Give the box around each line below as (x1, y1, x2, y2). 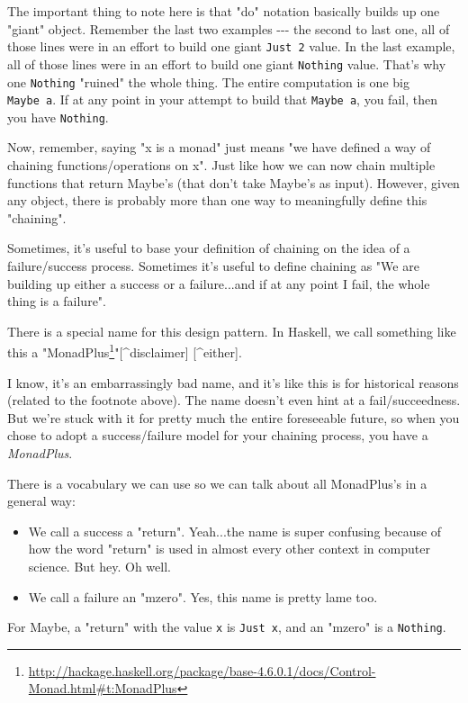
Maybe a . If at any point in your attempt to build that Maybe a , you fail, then (7, 90, 437, 109)
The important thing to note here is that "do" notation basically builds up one (7, 2, 440, 20)
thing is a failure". (7, 292, 106, 311)
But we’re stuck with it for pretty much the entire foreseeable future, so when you (7, 408, 460, 427)
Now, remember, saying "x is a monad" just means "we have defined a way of (7, 138, 431, 157)
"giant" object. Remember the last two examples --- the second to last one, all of (7, 19, 450, 38)
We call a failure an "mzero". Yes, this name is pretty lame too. (28, 587, 378, 606)
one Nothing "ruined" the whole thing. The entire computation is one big (7, 72, 409, 91)
